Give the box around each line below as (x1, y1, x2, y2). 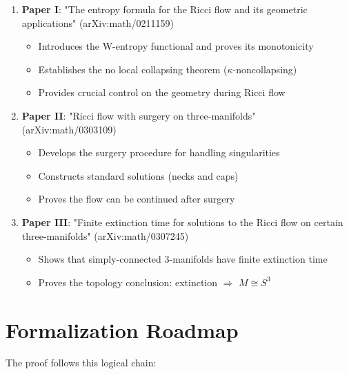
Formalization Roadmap (6, 315, 239, 344)
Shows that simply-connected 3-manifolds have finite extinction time (38, 252, 328, 266)
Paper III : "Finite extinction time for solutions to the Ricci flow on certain (21, 214, 343, 229)
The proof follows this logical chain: (6, 355, 157, 370)
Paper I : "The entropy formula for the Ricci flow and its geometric (21, 2, 308, 16)
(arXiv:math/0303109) (21, 122, 117, 136)
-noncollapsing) (232, 62, 297, 76)
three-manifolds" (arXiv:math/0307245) (21, 228, 189, 243)
